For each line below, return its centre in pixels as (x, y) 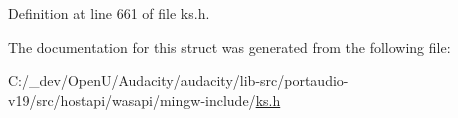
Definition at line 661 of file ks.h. (109, 13)
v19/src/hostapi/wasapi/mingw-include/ (132, 99)
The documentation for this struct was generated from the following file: (229, 46)
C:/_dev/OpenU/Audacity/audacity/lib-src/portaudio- (178, 80)
